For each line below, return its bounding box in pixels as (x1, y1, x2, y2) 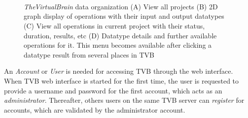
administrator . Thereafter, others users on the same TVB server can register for (4, 95, 245, 105)
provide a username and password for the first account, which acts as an (4, 85, 222, 95)
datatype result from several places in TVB (24, 49, 154, 59)
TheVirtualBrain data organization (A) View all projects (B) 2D (24, 1, 218, 11)
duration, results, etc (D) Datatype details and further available (24, 30, 217, 40)
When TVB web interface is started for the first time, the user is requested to (4, 75, 239, 86)
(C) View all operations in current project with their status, (24, 20, 205, 30)
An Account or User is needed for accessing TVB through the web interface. (4, 66, 233, 76)
